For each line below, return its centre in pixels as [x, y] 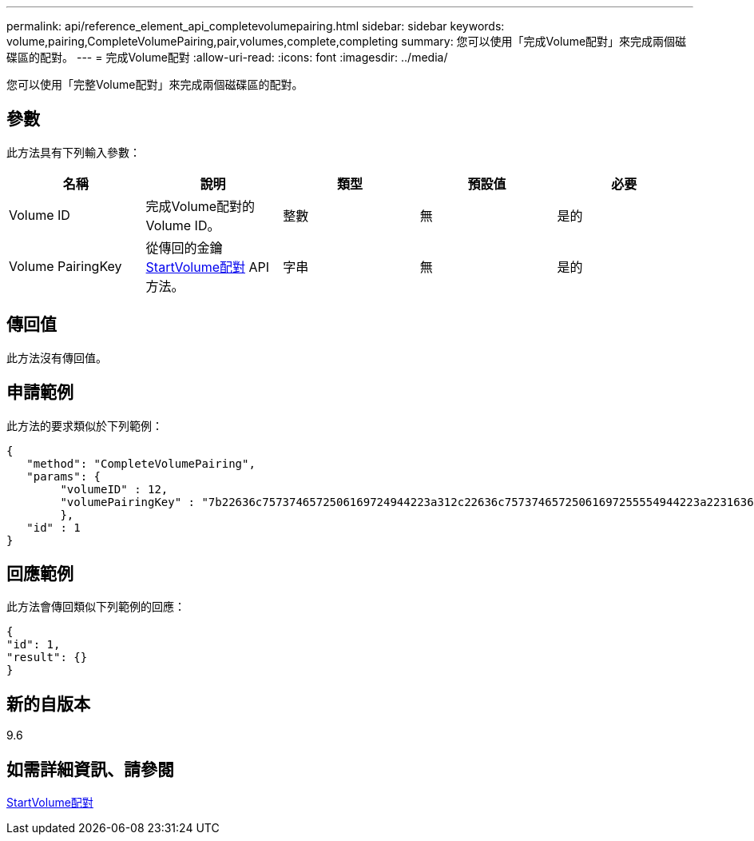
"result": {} [47, 658]
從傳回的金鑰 [184, 247]
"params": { [64, 476]
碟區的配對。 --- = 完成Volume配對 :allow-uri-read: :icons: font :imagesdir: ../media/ [227, 57]
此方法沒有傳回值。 [57, 357]
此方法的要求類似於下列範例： [85, 425]
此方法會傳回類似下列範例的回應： [96, 607]
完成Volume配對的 [200, 206]
